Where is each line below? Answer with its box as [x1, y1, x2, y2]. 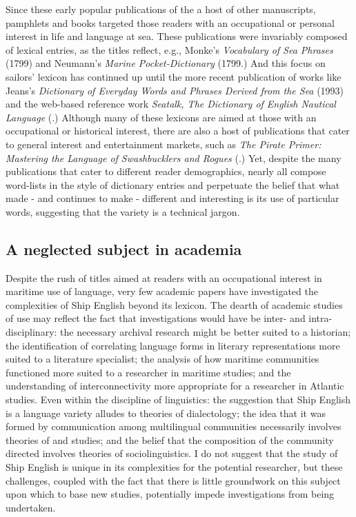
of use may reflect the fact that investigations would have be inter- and [6, 311, 306, 325]
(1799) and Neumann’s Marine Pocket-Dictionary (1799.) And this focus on [6, 56, 326, 70]
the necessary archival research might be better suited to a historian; [60, 325, 351, 339]
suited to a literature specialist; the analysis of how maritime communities [6, 352, 319, 366]
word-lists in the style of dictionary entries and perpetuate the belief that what [6, 177, 340, 192]
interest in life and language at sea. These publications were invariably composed [6, 29, 348, 43]
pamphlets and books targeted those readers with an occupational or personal [6, 15, 335, 30]
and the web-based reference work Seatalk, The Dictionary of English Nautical [6, 97, 336, 111]
